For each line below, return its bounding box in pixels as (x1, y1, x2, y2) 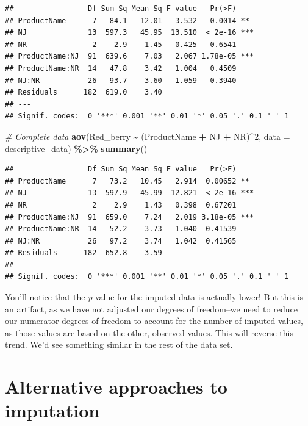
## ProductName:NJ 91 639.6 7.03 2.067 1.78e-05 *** (5, 52, 254, 61)
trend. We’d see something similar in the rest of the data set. (5, 338, 233, 351)
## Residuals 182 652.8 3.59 (5, 248, 162, 258)
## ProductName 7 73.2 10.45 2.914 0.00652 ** (5, 176, 249, 186)
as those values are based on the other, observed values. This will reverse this (5, 326, 293, 339)
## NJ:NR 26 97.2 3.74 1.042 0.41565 (5, 236, 237, 245)
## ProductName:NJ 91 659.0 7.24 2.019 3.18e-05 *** (5, 212, 254, 222)
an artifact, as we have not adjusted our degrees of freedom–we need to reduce (5, 302, 298, 315)
